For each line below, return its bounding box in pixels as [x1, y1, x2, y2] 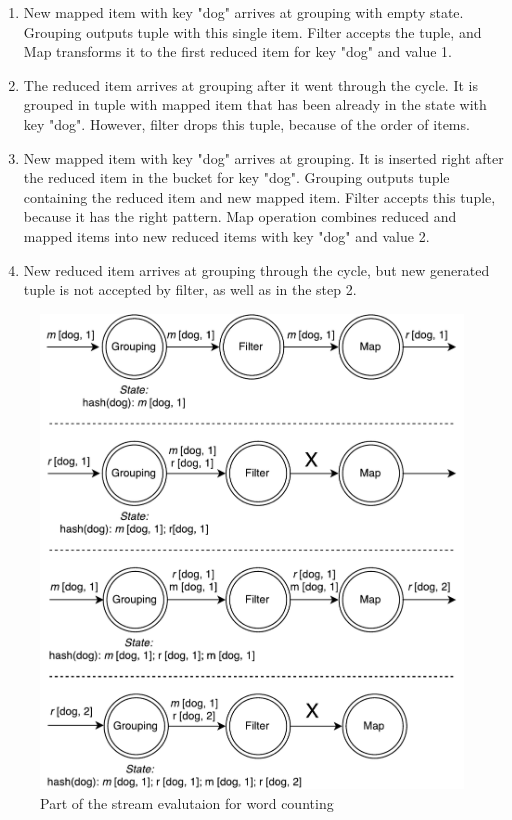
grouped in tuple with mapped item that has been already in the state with [23, 94, 487, 115]
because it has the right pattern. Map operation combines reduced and [23, 206, 457, 227]
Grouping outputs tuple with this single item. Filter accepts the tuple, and [23, 21, 482, 42]
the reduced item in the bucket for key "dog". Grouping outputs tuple [23, 167, 450, 188]
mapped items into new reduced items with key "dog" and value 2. [23, 225, 430, 246]
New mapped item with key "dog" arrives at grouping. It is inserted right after [23, 147, 504, 168]
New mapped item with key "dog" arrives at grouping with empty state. [23, 2, 464, 22]
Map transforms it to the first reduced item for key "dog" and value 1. [23, 41, 452, 62]
